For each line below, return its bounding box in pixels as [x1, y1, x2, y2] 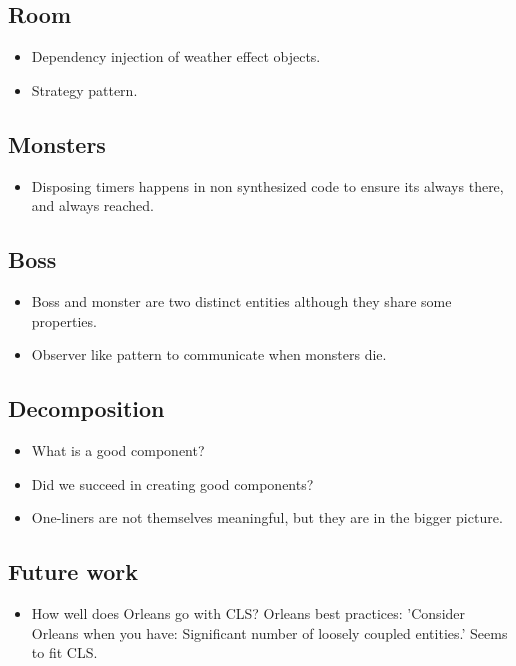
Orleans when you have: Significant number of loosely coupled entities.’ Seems [31, 622, 508, 643]
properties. [31, 310, 97, 331]
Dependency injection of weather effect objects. [31, 46, 321, 67]
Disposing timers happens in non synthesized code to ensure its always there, [31, 175, 504, 196]
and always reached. [31, 195, 155, 216]
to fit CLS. [31, 642, 98, 663]
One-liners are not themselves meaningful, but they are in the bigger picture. [31, 507, 503, 528]
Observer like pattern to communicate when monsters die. [31, 344, 387, 365]
